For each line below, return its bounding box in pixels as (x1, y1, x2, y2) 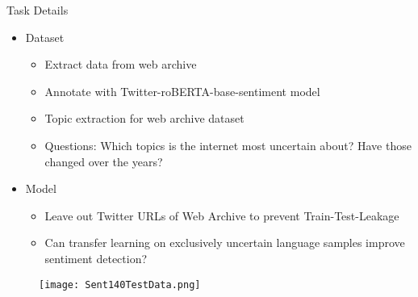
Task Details (6, 2, 69, 18)
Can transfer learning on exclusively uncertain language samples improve (44, 234, 405, 251)
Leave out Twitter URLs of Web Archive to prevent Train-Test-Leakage (44, 207, 399, 224)
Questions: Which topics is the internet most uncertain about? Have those (44, 136, 412, 153)
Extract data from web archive (44, 56, 197, 73)
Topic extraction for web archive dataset (44, 110, 245, 127)
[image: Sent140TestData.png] (39, 278, 201, 291)
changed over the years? (44, 153, 163, 169)
